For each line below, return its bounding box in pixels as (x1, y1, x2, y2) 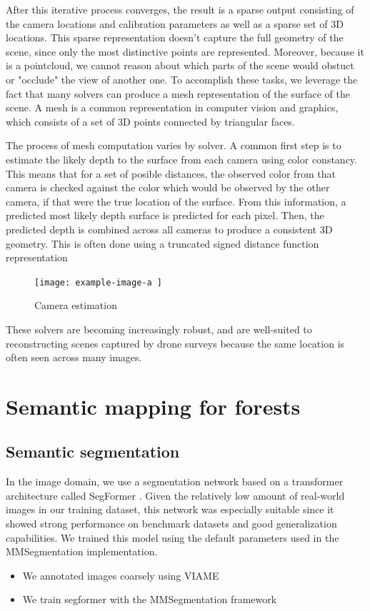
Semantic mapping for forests (6, 391, 301, 420)
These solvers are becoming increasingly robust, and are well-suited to (6, 321, 312, 336)
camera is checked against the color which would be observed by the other (6, 180, 330, 195)
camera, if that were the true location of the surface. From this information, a (6, 193, 346, 208)
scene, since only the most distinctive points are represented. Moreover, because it (6, 44, 364, 59)
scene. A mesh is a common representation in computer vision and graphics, (6, 100, 339, 115)
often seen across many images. (6, 350, 142, 365)
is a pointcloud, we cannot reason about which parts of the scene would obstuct (6, 58, 354, 73)
